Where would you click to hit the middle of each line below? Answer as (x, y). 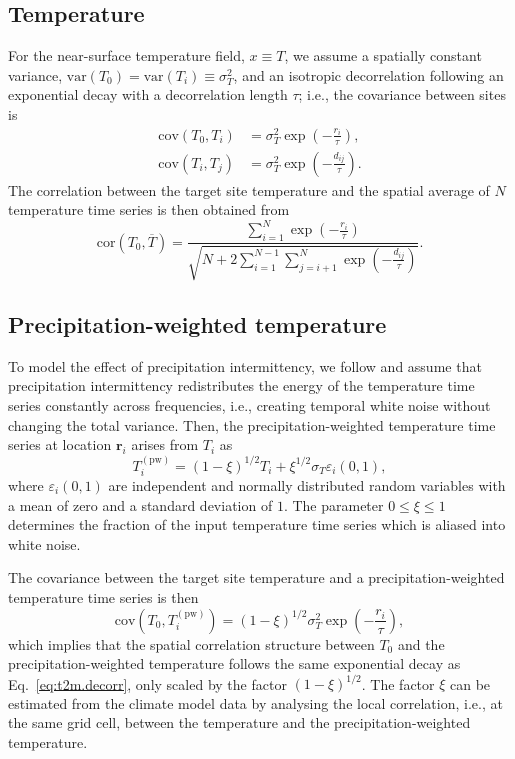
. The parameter (333, 504)
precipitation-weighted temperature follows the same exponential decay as (234, 663)
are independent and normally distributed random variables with (307, 485)
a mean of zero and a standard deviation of (140, 504)
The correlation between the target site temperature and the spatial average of (249, 189)
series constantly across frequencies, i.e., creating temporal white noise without (249, 405)
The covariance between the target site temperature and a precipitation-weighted (256, 577)
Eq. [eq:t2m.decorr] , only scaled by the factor (147, 683)
